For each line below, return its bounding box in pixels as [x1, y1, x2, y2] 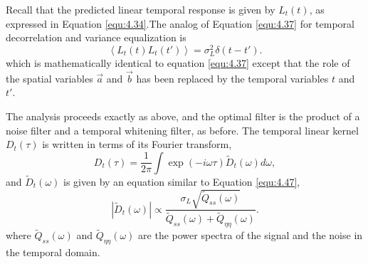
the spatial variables [6, 70, 93, 85]
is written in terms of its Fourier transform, [42, 137, 232, 152]
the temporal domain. [6, 245, 100, 260]
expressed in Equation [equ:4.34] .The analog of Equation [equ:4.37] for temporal [6, 16, 354, 31]
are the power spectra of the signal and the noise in [138, 228, 363, 243]
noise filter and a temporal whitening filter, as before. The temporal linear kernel [6, 122, 359, 137]
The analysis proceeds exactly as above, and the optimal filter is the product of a [6, 109, 360, 124]
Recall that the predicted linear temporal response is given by [6, 2, 275, 16]
